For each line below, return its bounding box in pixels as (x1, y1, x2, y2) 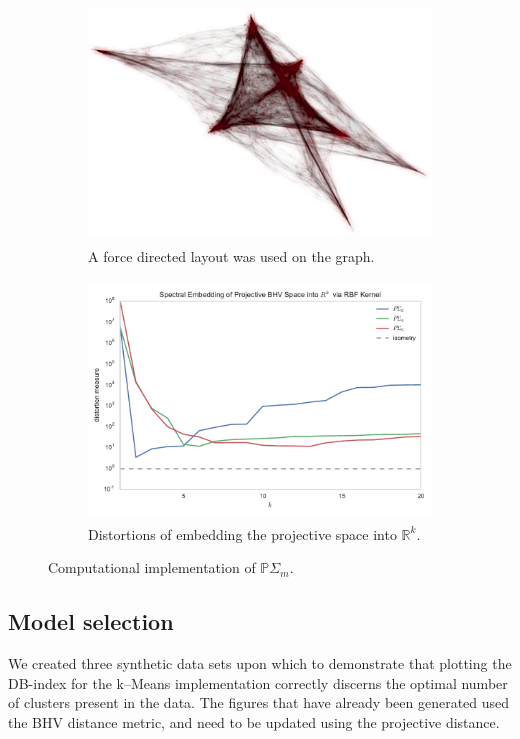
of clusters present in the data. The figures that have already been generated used (8, 692, 510, 713)
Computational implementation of (48, 557, 256, 578)
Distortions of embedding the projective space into (88, 523, 397, 544)
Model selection (8, 606, 174, 637)
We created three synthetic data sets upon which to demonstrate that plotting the (8, 653, 512, 674)
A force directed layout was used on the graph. (88, 245, 375, 266)
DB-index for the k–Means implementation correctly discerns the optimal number (8, 672, 508, 693)
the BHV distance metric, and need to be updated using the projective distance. (8, 711, 500, 732)
